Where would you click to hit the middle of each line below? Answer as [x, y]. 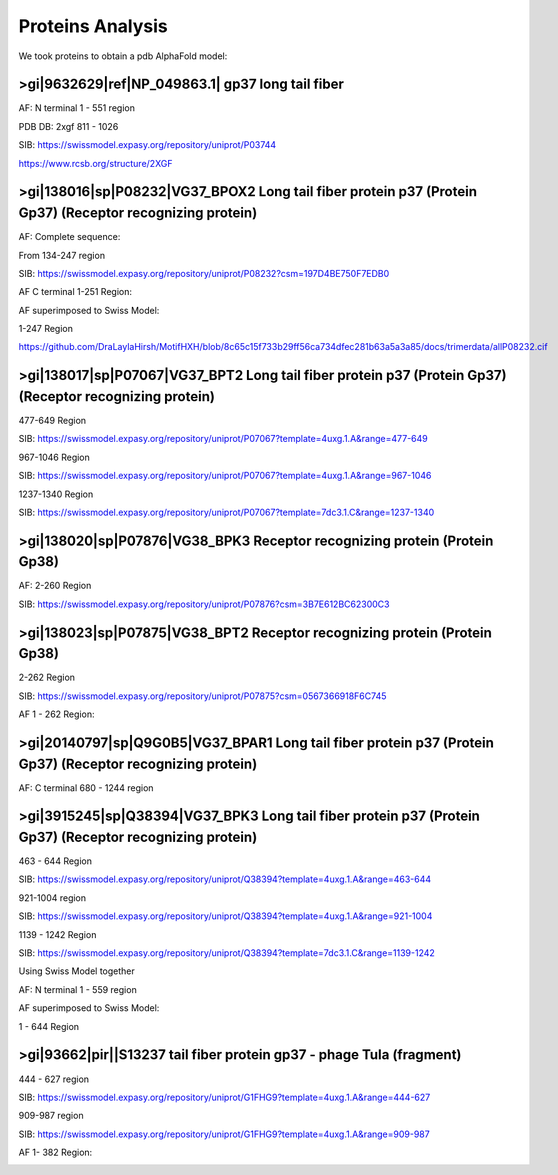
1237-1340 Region [56, 494]
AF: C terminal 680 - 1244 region [86, 787]
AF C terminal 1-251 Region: [75, 292]
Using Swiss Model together [76, 971]
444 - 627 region [54, 1079]
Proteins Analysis [93, 26]
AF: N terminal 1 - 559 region [77, 989]
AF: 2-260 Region [55, 586]
